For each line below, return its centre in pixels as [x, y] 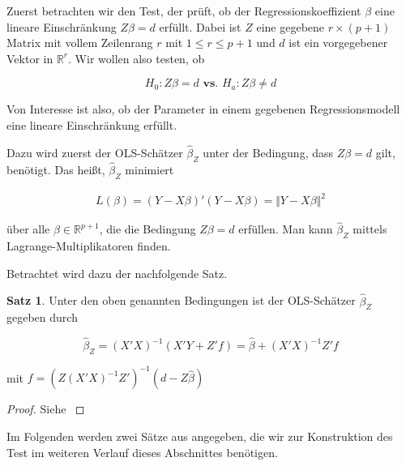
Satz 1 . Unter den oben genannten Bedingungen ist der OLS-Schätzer [181, 300]
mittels [370, 229]
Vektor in [30, 58]
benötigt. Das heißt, [56, 169]
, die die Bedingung [147, 229]
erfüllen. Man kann [286, 229]
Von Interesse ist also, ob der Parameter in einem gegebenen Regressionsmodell [203, 109]
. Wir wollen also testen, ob [137, 58]
